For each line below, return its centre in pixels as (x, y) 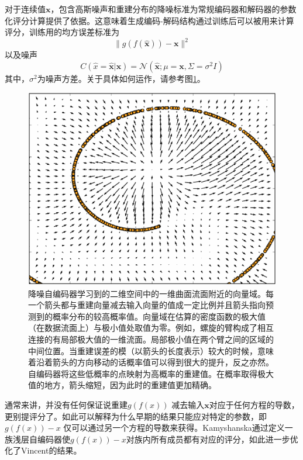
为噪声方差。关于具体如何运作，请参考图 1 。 (121, 78)
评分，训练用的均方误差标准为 (62, 32)
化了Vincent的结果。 (43, 450)
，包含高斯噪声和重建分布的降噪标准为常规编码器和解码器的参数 (173, 9)
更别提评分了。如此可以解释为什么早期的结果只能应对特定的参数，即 (136, 416)
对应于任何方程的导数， (254, 404)
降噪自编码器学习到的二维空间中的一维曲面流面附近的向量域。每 (151, 293)
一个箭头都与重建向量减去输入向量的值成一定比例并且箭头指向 (147, 305)
